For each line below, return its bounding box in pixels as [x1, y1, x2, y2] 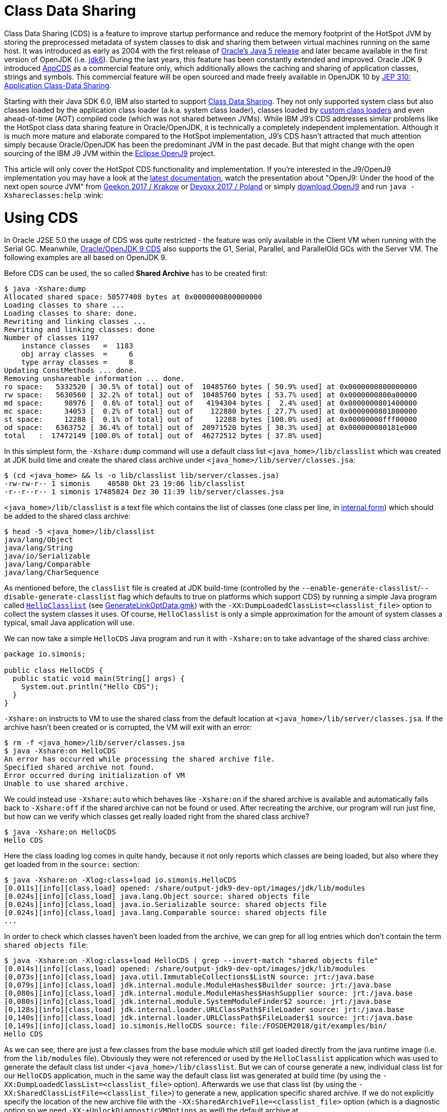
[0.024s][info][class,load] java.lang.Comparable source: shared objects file [4, 908, 327, 917]
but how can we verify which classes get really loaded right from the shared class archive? [4, 812, 309, 821]
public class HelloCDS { [4, 666, 103, 675]
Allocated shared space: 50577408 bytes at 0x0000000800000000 [4, 293, 262, 301]
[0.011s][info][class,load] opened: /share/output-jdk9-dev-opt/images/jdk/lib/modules [4, 884, 366, 893]
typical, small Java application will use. [4, 618, 135, 627]
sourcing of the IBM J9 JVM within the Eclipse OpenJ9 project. [4, 148, 216, 158]
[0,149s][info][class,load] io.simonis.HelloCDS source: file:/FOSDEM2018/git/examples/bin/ [4, 1022, 387, 1030]
